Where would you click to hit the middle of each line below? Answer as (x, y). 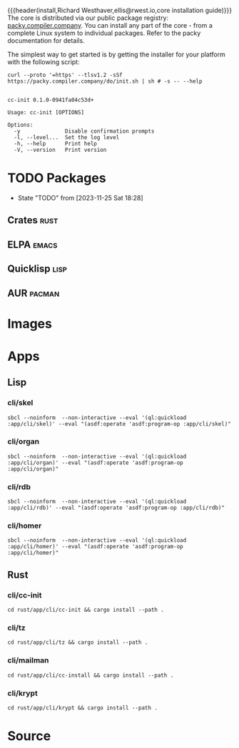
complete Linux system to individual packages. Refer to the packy (104, 33)
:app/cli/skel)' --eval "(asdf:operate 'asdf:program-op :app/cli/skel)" (119, 424)
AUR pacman (34, 293)
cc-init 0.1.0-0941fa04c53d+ (51, 100)
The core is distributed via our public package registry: (88, 18)
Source (29, 736)
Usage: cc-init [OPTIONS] (46, 113)
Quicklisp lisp (37, 269)
